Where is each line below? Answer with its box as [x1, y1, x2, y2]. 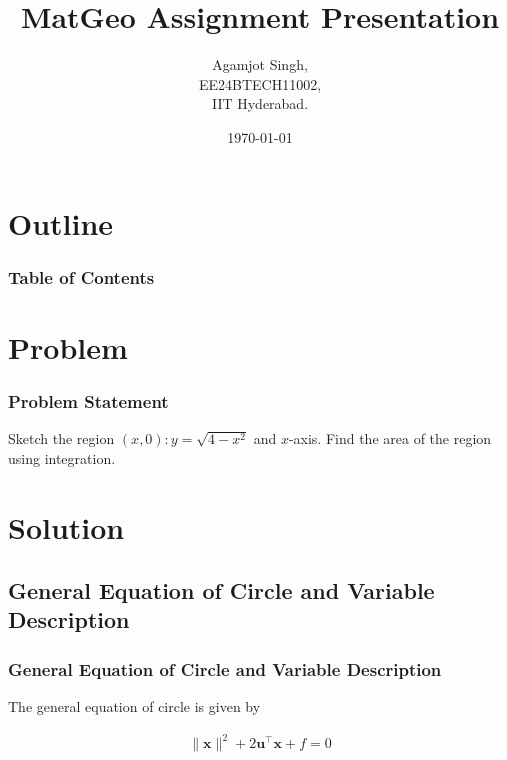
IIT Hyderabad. [211, 93, 309, 114]
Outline [8, 202, 114, 243]
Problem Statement [8, 388, 169, 413]
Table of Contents [8, 264, 155, 289]
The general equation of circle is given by [8, 696, 261, 717]
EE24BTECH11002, [198, 73, 322, 94]
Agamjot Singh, [212, 54, 308, 75]
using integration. [8, 447, 116, 468]
